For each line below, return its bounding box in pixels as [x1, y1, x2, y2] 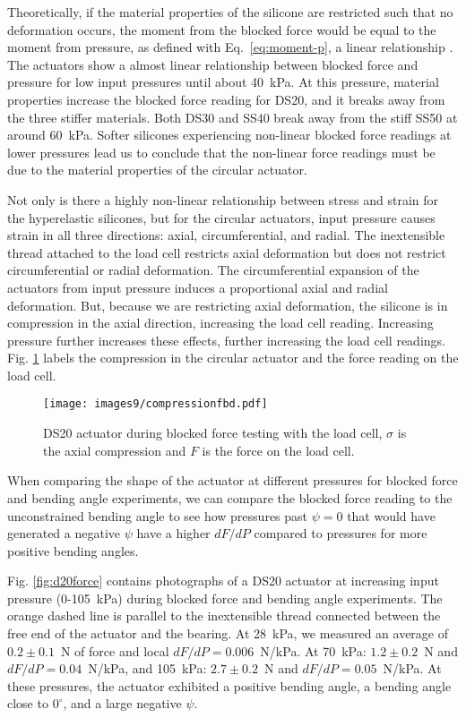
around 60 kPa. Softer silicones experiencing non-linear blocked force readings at [7, 125, 452, 144]
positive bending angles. [7, 541, 139, 560]
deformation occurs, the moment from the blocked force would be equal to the [7, 20, 436, 38]
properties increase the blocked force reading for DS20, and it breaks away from [7, 90, 445, 108]
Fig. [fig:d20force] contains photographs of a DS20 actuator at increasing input [7, 571, 439, 590]
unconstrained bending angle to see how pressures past [7, 506, 308, 525]
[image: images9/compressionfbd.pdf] [43, 397, 268, 411]
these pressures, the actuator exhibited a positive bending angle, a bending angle [7, 676, 452, 695]
